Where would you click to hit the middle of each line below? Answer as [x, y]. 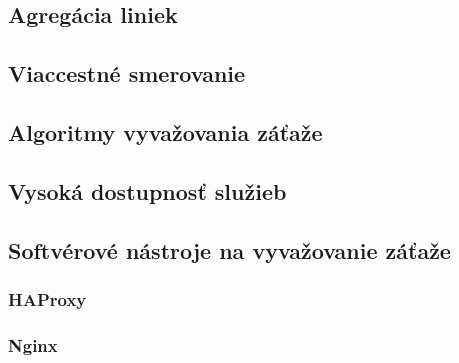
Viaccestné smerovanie [127, 73]
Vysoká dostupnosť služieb [147, 190]
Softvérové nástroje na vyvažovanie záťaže [229, 249]
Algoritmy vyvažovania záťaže [165, 131]
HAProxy [47, 298]
